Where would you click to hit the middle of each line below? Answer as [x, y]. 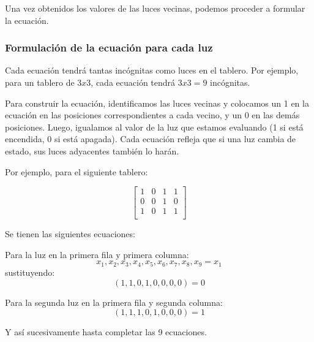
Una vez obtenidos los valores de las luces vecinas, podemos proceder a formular [155, 8]
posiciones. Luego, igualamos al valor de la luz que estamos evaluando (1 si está [154, 127]
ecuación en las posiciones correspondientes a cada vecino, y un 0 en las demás [152, 115]
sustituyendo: [30, 272]
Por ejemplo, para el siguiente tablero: [77, 171]
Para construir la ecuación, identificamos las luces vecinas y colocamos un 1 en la [157, 103]
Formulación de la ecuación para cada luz [109, 47]
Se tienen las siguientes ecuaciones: [70, 234]
